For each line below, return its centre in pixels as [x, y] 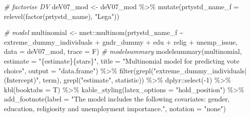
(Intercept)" [21, 80]
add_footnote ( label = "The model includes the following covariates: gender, [117, 99]
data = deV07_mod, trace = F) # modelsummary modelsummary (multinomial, [123, 51]
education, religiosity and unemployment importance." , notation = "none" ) [115, 108]
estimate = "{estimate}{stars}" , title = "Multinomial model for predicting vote [122, 60]
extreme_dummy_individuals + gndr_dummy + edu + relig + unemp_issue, [121, 42]
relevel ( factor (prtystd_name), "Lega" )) [62, 16]
